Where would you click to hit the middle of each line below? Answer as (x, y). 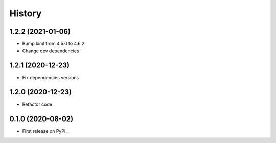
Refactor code (37, 104)
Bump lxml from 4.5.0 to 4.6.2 (53, 44)
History (26, 13)
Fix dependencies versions (51, 78)
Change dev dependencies (51, 51)
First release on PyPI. (45, 131)
